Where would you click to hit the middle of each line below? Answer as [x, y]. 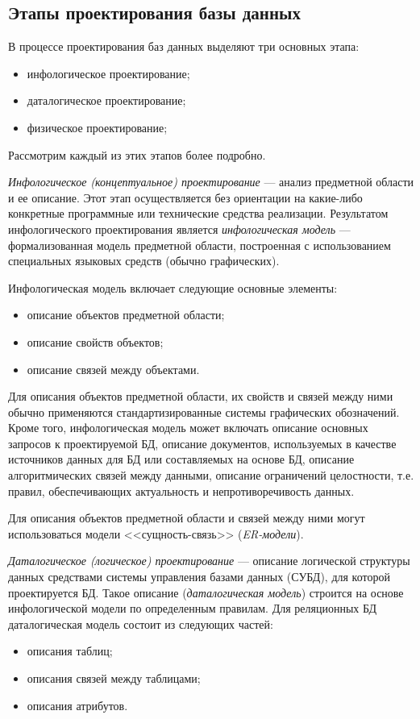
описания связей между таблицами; [114, 678]
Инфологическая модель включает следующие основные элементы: [173, 287]
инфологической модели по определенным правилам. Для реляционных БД [193, 608]
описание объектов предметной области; [126, 315]
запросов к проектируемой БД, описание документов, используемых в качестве [202, 443]
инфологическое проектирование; [108, 73]
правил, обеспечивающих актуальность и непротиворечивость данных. [181, 490]
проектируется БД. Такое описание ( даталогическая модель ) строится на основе [206, 592]
